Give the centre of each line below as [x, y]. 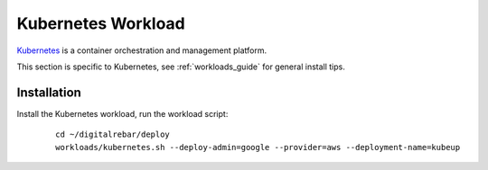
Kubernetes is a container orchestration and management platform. [141, 50]
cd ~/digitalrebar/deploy [113, 134]
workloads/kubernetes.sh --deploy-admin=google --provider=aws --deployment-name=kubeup [258, 147]
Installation [49, 92]
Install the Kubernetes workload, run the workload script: [122, 113]
